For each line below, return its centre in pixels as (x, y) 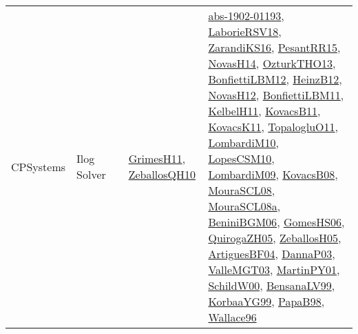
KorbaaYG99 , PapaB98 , (266, 301)
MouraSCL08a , (244, 206)
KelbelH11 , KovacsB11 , (264, 111)
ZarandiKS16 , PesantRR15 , (274, 47)
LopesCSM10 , (241, 158)
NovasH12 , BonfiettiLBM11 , (276, 95)
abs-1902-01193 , (246, 16)
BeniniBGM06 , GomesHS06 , (276, 222)
